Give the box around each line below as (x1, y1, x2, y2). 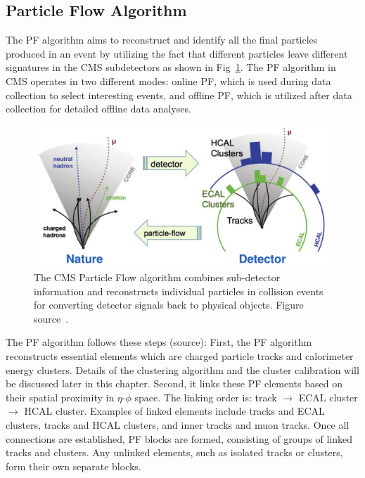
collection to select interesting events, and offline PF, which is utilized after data (6, 87, 352, 102)
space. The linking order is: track (134, 389, 277, 404)
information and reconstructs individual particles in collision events (34, 283, 324, 298)
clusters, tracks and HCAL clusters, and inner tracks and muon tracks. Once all (6, 417, 350, 432)
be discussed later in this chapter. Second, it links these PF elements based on (6, 376, 342, 391)
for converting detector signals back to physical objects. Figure (34, 297, 304, 312)
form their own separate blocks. (6, 458, 141, 473)
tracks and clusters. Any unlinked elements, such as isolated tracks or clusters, (6, 445, 343, 460)
